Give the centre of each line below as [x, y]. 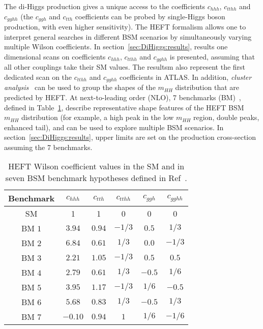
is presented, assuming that [212, 56]
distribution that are [207, 87]
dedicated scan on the [38, 77]
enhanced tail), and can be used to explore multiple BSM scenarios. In [114, 127]
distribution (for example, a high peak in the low [98, 117]
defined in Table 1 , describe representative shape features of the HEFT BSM [124, 107]
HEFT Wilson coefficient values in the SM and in [96, 166]
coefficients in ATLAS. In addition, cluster [186, 77]
